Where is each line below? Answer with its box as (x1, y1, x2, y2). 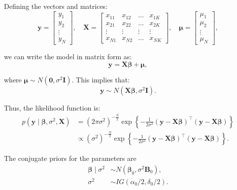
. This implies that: (71, 74, 130, 84)
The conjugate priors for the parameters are (4, 153, 136, 163)
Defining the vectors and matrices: (4, 1, 108, 11)
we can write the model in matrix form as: (4, 51, 132, 62)
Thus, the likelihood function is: (4, 102, 101, 113)
